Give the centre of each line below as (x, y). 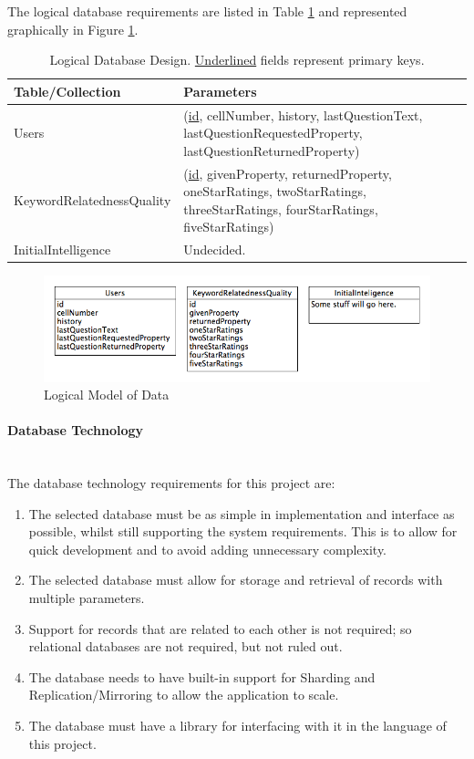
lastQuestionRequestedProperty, (273, 133)
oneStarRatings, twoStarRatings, (275, 191)
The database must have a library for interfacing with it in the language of (237, 726)
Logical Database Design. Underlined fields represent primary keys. (237, 60)
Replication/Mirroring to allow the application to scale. (184, 695)
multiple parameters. (87, 598)
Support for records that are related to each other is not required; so (220, 628)
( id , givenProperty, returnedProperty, (288, 173)
